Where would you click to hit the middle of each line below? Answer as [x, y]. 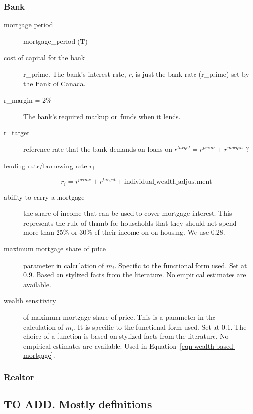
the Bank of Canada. [55, 83]
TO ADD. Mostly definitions [78, 404]
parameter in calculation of [64, 265]
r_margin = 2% [28, 100]
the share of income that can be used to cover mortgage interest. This [128, 213]
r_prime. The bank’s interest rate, [75, 74]
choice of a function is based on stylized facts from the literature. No [126, 336]
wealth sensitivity [30, 300]
